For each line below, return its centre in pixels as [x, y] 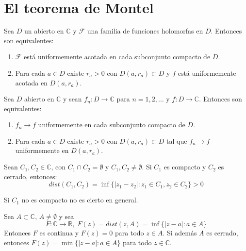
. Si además [180, 233]
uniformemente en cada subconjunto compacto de [112, 125]
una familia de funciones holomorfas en [145, 31]
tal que [177, 141]
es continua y [59, 233]
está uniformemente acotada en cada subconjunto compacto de [117, 57]
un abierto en [44, 31]
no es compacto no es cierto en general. [80, 200]
